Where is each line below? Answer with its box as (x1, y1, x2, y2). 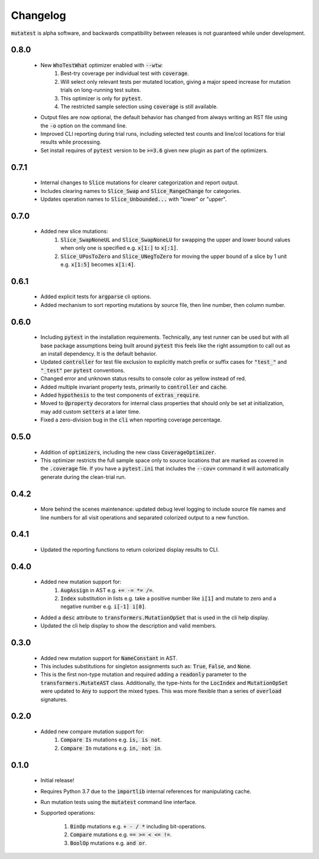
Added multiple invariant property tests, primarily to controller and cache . (40, 383, 228, 390)
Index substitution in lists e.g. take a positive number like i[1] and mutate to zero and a (60, 595, 276, 602)
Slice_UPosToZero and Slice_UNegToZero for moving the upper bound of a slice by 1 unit (60, 253, 287, 260)
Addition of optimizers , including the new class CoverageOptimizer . (40, 449, 216, 456)
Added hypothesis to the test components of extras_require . (40, 391, 200, 399)
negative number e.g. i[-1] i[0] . (60, 603, 147, 610)
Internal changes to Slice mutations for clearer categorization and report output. (40, 179, 239, 186)
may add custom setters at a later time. (40, 408, 141, 415)
